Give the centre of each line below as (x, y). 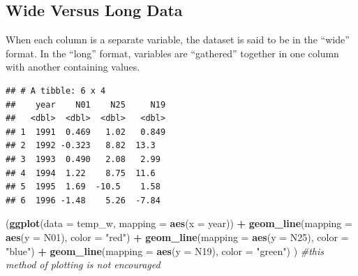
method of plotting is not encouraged (83, 264)
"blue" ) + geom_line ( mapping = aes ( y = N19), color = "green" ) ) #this (165, 250)
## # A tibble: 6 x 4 (56, 90)
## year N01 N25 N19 (86, 104)
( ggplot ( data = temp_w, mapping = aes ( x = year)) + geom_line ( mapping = (179, 223)
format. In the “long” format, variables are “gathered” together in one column (172, 53)
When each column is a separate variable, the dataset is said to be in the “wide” (178, 39)
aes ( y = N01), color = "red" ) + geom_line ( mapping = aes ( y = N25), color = (177, 237)
